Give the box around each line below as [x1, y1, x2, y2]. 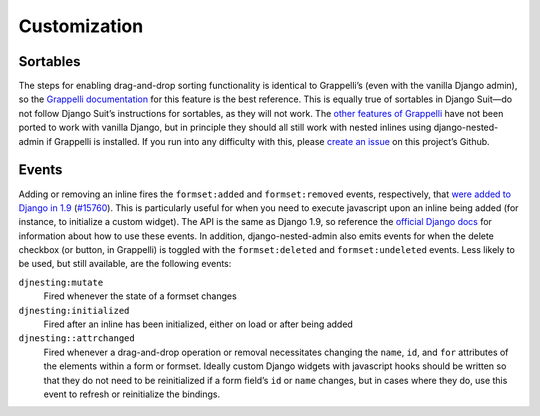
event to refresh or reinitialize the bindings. [43, 388, 220, 400]
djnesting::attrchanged [18, 333, 135, 344]
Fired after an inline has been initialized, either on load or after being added [43, 318, 354, 330]
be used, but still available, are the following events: [18, 258, 232, 270]
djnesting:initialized [18, 305, 130, 316]
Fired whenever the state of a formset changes [43, 290, 237, 302]
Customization [18, 15, 144, 37]
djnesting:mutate [18, 276, 104, 288]
